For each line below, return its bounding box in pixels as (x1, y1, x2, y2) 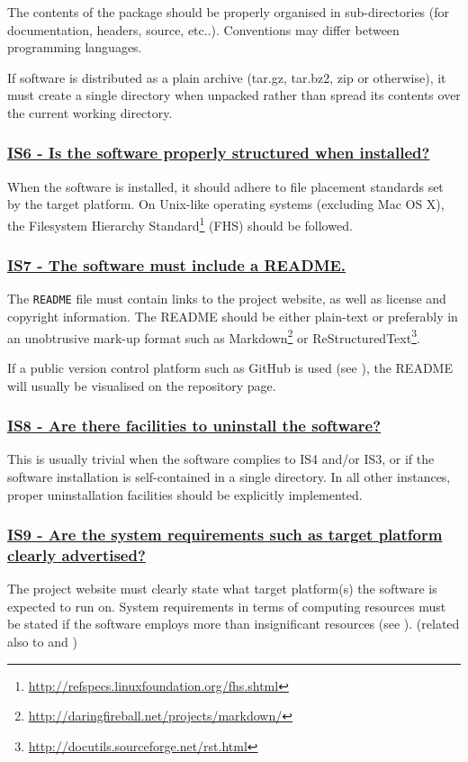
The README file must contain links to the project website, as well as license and (7, 289, 446, 308)
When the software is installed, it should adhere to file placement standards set (7, 177, 444, 195)
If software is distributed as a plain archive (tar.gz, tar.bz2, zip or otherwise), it (7, 68, 446, 86)
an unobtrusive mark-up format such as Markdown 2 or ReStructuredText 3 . (7, 325, 420, 347)
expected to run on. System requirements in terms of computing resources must (7, 596, 446, 615)
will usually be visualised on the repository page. (7, 376, 276, 395)
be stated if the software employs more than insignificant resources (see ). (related (7, 614, 460, 633)
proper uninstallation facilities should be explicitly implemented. (7, 485, 363, 503)
